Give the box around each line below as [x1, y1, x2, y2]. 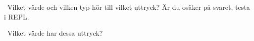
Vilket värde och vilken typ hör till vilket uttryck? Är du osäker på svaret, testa [7, 2, 250, 12]
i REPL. [4, 11, 29, 21]
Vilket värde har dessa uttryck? [7, 28, 103, 38]
